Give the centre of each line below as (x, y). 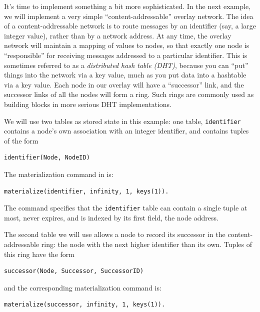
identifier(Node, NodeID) (47, 158)
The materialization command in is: (59, 174)
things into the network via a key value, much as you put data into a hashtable (125, 75)
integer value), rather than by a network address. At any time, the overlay (118, 35)
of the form (21, 140)
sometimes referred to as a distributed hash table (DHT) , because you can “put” (126, 65)
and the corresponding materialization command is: (83, 287)
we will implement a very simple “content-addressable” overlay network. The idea (129, 16)
